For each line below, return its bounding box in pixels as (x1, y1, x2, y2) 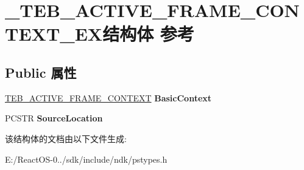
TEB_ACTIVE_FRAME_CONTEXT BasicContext (5, 91, 212, 104)
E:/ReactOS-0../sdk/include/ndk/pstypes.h (5, 152, 168, 165)
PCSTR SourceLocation (5, 112, 103, 124)
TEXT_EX (5, 21, 103, 46)
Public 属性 (5, 63, 77, 81)
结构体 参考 (102, 21, 194, 46)
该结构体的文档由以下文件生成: (5, 132, 127, 144)
